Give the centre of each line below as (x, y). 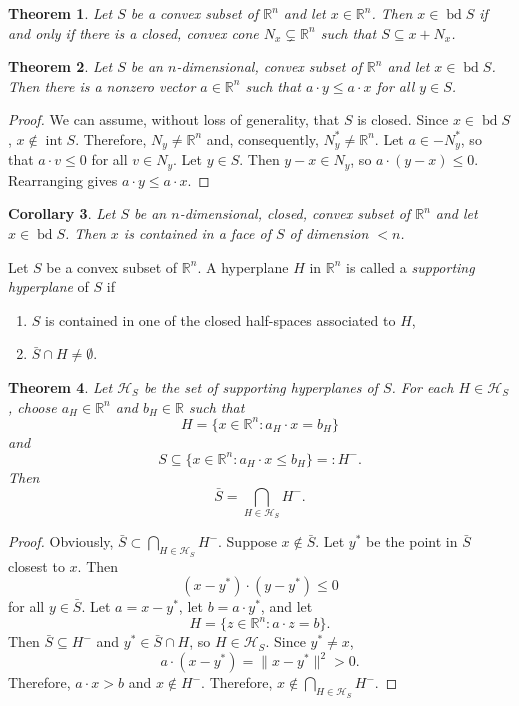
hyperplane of (48, 286)
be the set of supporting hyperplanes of (260, 387)
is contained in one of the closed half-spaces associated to (220, 319)
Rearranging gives (63, 179)
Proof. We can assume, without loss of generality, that (174, 119)
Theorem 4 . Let (60, 387)
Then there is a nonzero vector (102, 85)
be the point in (412, 541)
